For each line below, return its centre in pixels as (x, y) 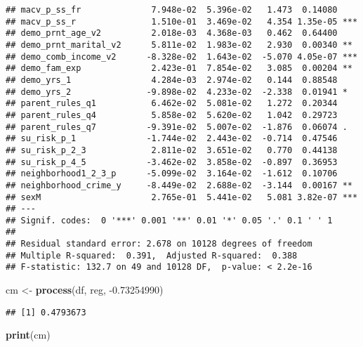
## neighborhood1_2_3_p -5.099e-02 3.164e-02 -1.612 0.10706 (172, 174)
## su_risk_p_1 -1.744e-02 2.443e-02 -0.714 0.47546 (172, 139)
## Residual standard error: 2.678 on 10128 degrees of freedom (159, 244)
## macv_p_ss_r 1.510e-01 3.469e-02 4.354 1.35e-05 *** (182, 21)
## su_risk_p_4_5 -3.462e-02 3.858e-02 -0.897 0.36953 (172, 162)
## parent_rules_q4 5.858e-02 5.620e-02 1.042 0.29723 (172, 115)
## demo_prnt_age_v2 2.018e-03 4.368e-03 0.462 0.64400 (172, 33)
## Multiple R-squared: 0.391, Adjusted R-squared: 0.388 (152, 255)
